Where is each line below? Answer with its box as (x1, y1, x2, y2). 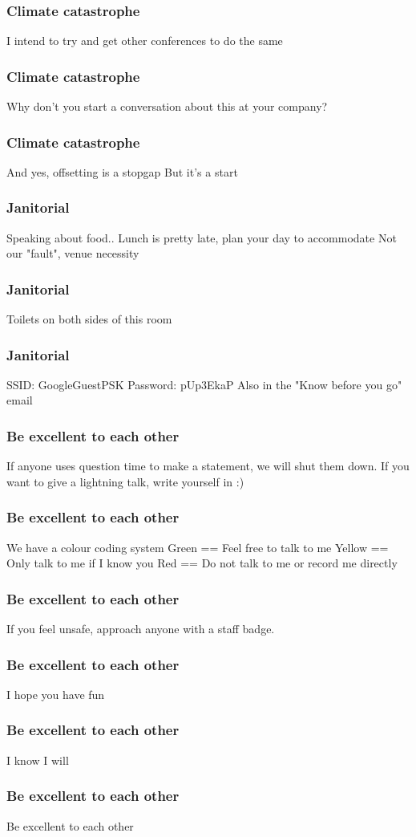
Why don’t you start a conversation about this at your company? (6, 98, 328, 115)
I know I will (6, 751, 69, 768)
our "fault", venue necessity (6, 245, 139, 262)
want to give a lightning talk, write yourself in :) (6, 473, 244, 490)
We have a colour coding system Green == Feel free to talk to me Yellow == (6, 538, 389, 555)
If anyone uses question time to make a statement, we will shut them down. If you (6, 457, 410, 474)
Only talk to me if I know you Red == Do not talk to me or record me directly (6, 555, 398, 571)
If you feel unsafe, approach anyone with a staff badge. (6, 620, 275, 637)
